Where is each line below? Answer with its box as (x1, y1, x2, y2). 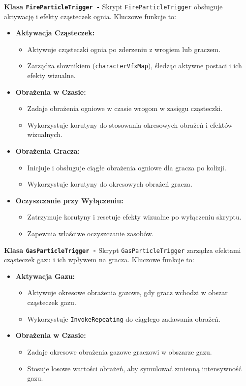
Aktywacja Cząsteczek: (15, 28, 95, 38)
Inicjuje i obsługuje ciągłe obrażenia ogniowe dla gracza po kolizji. (27, 162, 226, 172)
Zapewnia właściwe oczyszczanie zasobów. (27, 228, 154, 239)
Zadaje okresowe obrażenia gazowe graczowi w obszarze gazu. (27, 346, 212, 357)
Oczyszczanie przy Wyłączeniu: (15, 195, 123, 205)
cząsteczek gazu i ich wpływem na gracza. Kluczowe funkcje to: (4, 254, 194, 265)
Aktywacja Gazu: (15, 271, 75, 281)
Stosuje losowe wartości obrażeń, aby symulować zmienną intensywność (27, 363, 242, 373)
